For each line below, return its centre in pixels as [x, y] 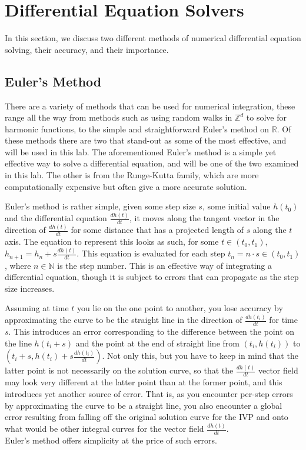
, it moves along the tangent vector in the [204, 218]
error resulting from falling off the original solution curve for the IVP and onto [147, 417]
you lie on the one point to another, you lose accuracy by [180, 308]
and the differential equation [56, 218]
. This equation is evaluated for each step [151, 253]
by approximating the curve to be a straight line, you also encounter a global [144, 405]
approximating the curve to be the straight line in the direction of [124, 320]
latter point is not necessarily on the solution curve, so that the [119, 370]
